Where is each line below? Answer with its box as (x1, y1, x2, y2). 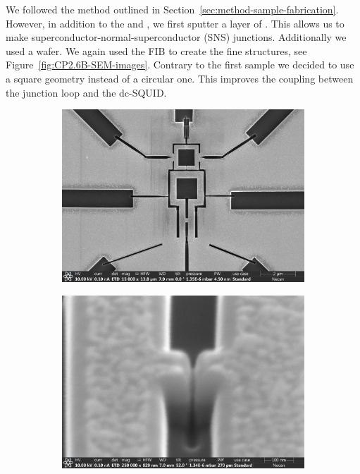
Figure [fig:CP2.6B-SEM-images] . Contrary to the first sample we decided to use (6, 57, 354, 72)
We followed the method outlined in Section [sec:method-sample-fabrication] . (6, 2, 339, 16)
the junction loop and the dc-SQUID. (6, 85, 167, 99)
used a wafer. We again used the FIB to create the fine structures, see (6, 43, 307, 58)
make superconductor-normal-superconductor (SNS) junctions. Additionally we (6, 30, 347, 44)
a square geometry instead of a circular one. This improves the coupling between (6, 71, 354, 85)
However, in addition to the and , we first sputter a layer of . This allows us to (6, 16, 345, 30)
